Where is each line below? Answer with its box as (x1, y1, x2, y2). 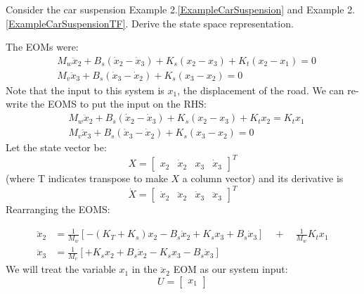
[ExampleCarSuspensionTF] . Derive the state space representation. (6, 15, 294, 30)
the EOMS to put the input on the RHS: (30, 96, 207, 111)
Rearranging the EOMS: (6, 202, 110, 217)
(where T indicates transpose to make (6, 171, 168, 186)
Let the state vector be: (6, 140, 107, 155)
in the (131, 262, 157, 276)
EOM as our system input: (173, 262, 288, 276)
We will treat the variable (6, 262, 116, 276)
